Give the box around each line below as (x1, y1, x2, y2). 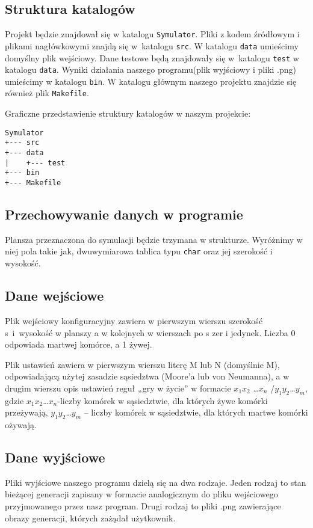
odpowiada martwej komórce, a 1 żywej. (5, 338, 152, 351)
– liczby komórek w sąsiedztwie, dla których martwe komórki (84, 406, 308, 419)
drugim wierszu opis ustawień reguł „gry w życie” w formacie (5, 381, 231, 394)
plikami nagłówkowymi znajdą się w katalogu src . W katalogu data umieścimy (5, 39, 299, 52)
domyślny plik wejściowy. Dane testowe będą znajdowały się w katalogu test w (5, 51, 299, 64)
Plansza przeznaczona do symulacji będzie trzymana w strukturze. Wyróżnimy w (5, 233, 303, 245)
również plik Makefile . (5, 87, 89, 99)
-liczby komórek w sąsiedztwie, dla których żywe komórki (57, 394, 268, 407)
